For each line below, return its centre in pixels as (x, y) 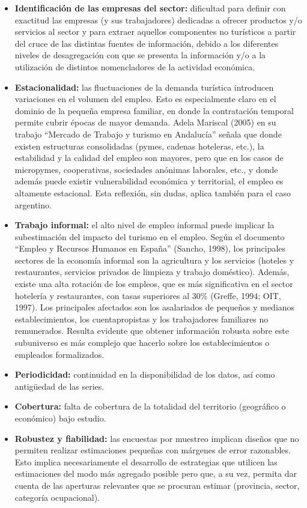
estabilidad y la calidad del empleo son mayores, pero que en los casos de (149, 158)
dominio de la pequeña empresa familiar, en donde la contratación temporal (154, 110)
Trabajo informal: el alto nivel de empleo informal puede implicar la (144, 225)
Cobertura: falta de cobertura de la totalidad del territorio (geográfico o (150, 406)
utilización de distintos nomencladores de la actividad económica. (135, 66)
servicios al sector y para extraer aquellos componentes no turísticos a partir (155, 32)
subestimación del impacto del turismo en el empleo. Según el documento (150, 236)
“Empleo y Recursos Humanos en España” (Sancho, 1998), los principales (150, 248)
